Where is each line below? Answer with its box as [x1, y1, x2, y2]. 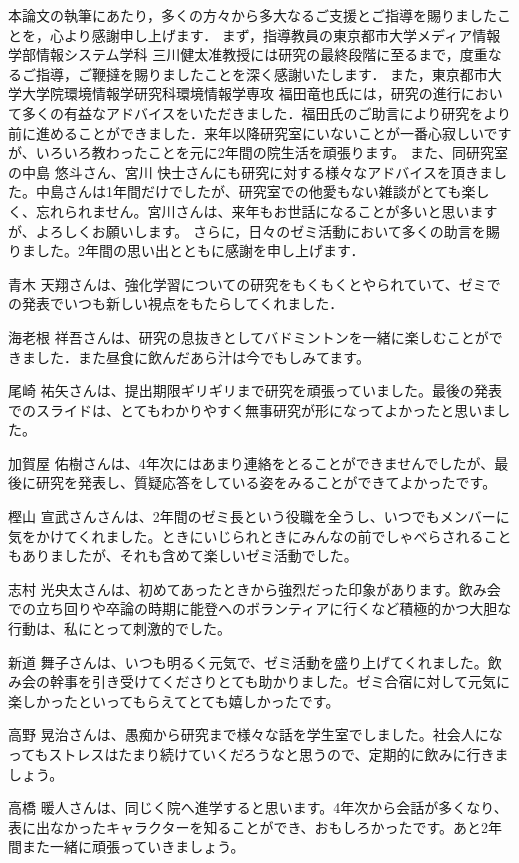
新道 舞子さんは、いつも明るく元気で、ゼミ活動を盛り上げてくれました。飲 [8, 651, 502, 672]
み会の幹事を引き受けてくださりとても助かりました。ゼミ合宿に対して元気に [8, 671, 511, 692]
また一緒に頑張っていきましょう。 [21, 836, 245, 857]
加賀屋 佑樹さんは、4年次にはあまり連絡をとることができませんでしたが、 [8, 452, 495, 473]
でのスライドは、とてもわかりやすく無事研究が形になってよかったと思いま [8, 399, 497, 420]
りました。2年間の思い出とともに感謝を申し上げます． [8, 240, 365, 261]
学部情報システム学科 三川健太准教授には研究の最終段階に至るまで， [8, 44, 460, 65]
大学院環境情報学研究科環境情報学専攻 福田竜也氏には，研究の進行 [21, 83, 461, 104]
